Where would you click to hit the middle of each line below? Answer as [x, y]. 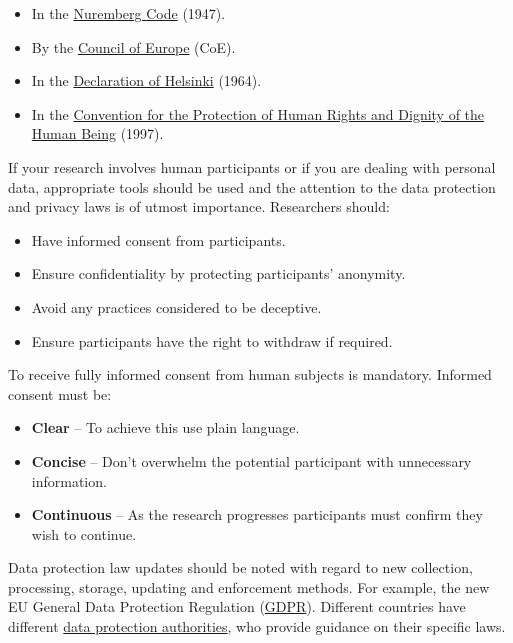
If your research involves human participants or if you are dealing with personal [252, 166]
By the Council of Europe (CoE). [133, 46]
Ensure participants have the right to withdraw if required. [212, 340]
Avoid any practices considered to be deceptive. [176, 306]
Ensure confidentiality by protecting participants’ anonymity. [218, 273]
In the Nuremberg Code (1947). [128, 13]
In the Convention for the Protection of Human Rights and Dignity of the [258, 113]
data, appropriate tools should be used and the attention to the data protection [252, 186]
